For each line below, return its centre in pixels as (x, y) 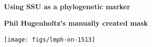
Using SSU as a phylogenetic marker (67, 6)
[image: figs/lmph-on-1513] (50, 40)
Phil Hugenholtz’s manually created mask (76, 23)
